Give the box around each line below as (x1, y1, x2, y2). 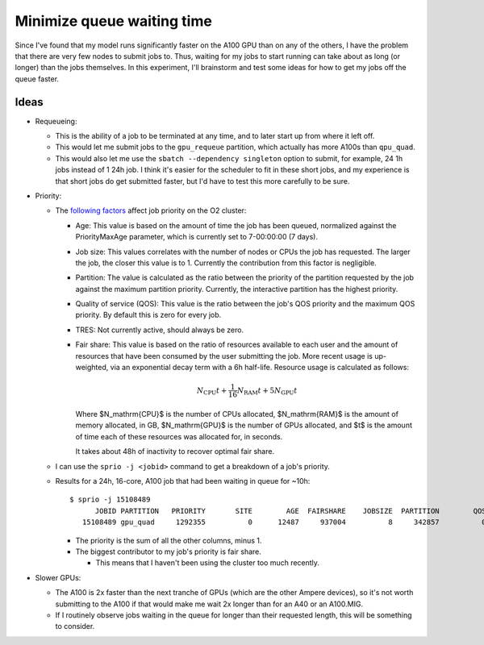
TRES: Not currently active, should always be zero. (75, 325, 244, 335)
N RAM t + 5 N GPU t (236, 385, 298, 397)
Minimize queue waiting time (15, 12, 213, 30)
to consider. (55, 622, 95, 631)
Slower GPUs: (35, 572, 81, 582)
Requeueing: (35, 116, 77, 126)
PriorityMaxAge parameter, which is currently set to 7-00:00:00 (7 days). (75, 232, 319, 242)
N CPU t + (196, 385, 227, 397)
